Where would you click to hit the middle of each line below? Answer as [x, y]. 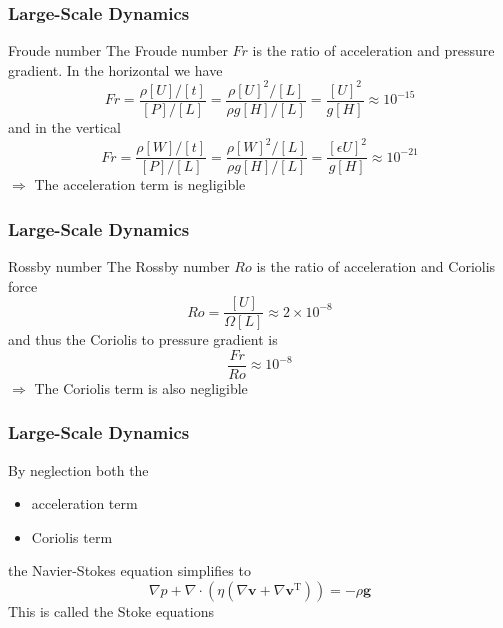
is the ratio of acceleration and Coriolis [376, 265]
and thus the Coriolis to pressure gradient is [143, 339]
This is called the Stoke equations [111, 611]
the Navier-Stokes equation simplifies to [129, 570]
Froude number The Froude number [118, 50]
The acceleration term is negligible [140, 184]
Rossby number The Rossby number [119, 265]
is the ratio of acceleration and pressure [373, 50]
